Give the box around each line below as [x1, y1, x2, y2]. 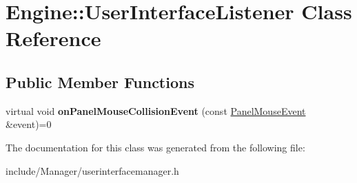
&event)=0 [6, 117, 52, 131]
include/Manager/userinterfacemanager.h [6, 163, 179, 177]
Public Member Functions [6, 71, 194, 92]
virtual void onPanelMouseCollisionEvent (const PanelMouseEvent [6, 103, 306, 118]
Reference [6, 24, 101, 52]
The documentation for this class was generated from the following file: [6, 140, 305, 154]
